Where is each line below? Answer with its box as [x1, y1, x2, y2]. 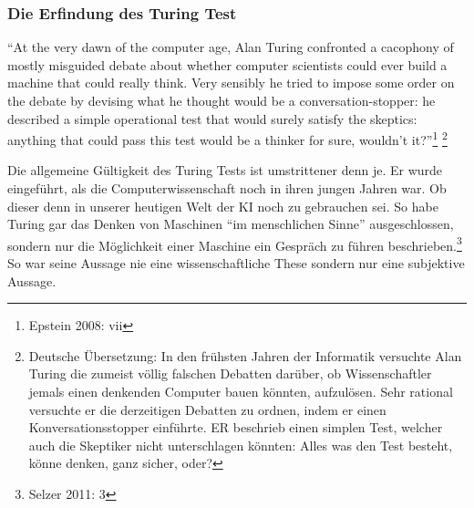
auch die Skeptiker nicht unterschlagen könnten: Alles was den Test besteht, [28, 435, 453, 454]
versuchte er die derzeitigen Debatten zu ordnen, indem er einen [28, 399, 386, 419]
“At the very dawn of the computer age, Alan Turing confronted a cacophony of [7, 37, 454, 57]
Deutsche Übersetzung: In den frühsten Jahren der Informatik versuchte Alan [28, 346, 462, 365]
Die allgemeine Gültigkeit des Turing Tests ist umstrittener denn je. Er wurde [7, 161, 443, 180]
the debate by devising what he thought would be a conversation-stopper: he [7, 91, 436, 109]
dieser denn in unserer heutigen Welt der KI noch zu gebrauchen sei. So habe [7, 196, 438, 215]
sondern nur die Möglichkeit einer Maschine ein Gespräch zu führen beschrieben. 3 [7, 233, 462, 254]
